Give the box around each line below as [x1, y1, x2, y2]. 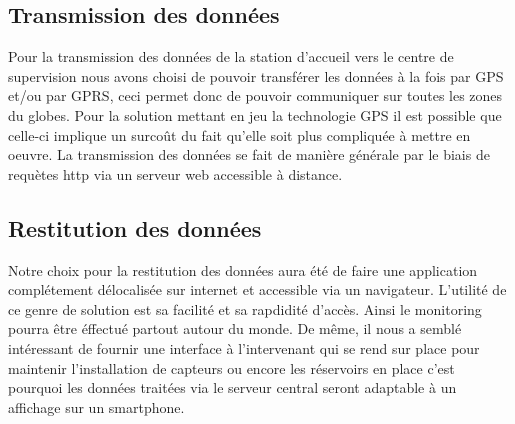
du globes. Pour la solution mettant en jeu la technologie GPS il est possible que [8, 104, 502, 125]
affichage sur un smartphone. [8, 396, 185, 417]
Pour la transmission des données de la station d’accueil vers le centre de [8, 46, 454, 67]
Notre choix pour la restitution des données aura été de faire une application [8, 259, 478, 280]
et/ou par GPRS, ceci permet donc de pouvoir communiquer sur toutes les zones [8, 85, 503, 106]
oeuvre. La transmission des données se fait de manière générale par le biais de [8, 144, 490, 165]
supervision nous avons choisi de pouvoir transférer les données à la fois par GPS [8, 65, 504, 86]
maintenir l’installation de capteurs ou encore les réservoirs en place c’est [8, 357, 455, 378]
